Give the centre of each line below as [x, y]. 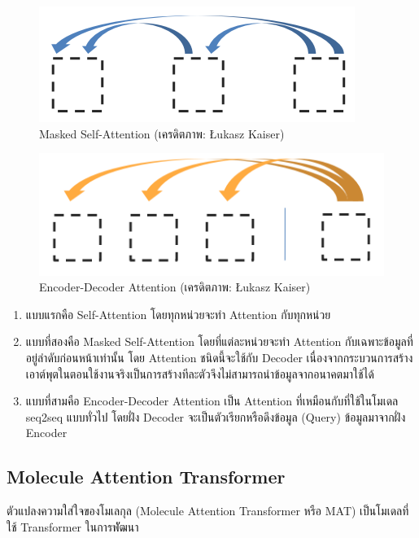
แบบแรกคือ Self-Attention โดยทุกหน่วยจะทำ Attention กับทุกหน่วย [178, 314]
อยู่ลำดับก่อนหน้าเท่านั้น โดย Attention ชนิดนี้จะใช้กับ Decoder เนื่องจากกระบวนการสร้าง [219, 357]
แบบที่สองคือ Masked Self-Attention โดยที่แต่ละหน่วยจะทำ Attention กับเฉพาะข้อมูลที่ [219, 341]
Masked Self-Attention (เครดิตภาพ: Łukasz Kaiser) [162, 133]
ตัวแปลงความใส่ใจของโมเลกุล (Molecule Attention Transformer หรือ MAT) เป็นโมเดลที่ [208, 511]
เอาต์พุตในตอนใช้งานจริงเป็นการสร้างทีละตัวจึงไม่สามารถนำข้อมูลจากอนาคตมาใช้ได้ [200, 373]
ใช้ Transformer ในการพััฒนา [73, 526]
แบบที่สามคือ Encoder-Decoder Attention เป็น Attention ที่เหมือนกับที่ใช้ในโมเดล [212, 401]
